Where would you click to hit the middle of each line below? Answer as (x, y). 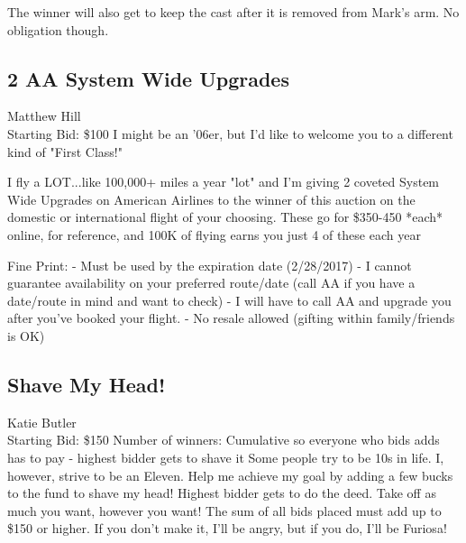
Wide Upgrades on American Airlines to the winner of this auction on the (211, 199)
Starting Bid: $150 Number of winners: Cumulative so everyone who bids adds (224, 440)
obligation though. (58, 29)
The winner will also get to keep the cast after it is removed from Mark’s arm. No (233, 12)
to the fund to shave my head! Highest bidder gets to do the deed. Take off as (222, 493)
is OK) (26, 335)
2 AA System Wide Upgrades (148, 78)
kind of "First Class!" (65, 151)
